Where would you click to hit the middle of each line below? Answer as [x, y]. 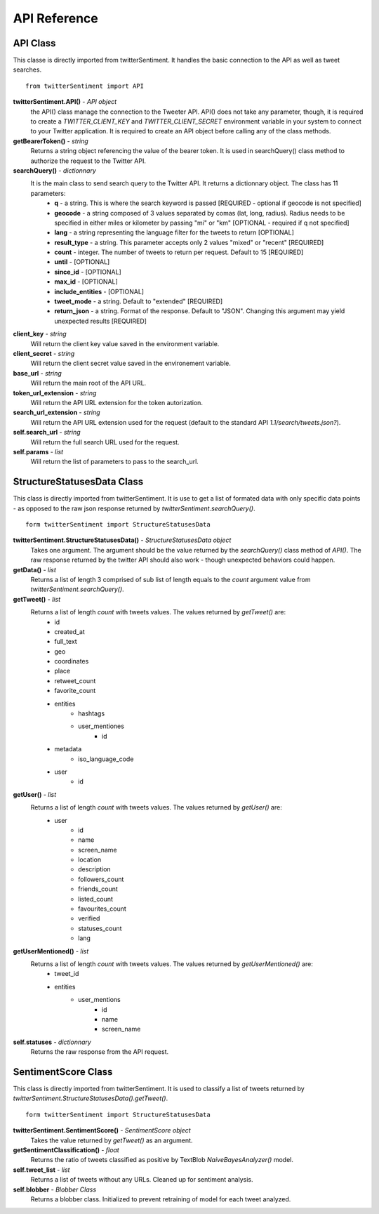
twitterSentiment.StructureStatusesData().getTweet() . [91, 1098]
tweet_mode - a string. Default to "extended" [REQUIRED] [139, 301]
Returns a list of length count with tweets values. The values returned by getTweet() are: [158, 612]
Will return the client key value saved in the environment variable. [125, 343]
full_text [66, 642]
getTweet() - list [37, 599]
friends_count [98, 889]
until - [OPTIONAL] [82, 262]
